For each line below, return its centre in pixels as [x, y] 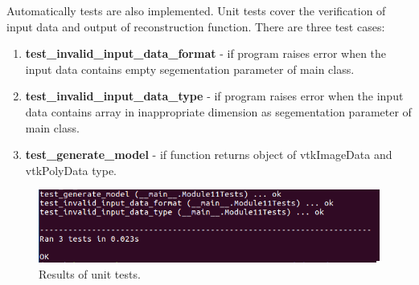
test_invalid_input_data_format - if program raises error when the [206, 53]
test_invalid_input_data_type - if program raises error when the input [214, 96]
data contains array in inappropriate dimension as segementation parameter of [218, 111]
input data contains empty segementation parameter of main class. [190, 69]
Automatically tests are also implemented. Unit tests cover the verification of [196, 10]
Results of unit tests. [90, 274]
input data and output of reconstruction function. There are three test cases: [196, 26]
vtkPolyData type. [71, 170]
